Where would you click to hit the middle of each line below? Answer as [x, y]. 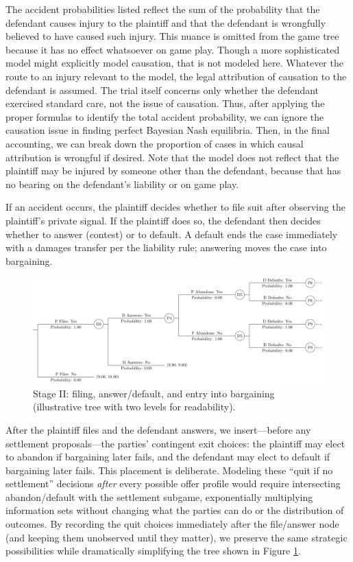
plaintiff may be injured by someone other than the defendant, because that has [173, 171]
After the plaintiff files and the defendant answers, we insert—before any [158, 429]
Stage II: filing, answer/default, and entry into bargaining [154, 393]
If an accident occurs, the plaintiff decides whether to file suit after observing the [175, 207]
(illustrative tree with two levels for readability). [134, 407]
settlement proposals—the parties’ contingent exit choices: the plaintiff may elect [175, 443]
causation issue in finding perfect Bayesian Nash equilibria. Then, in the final [168, 130]
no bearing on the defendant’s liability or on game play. [122, 184]
